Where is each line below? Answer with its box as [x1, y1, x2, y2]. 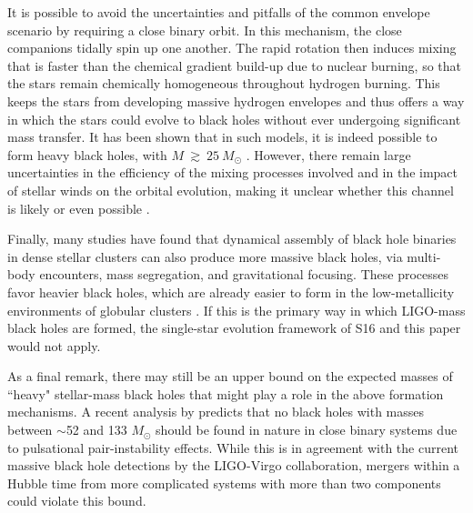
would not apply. [7, 336, 101, 355]
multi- [407, 246, 441, 266]
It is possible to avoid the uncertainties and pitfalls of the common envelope [7, 3, 430, 21]
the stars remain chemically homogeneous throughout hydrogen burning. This [7, 74, 440, 93]
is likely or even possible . [7, 198, 150, 217]
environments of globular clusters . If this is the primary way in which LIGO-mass [7, 300, 466, 319]
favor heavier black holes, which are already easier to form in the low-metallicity [7, 282, 455, 301]
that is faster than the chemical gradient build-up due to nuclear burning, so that [7, 55, 461, 75]
